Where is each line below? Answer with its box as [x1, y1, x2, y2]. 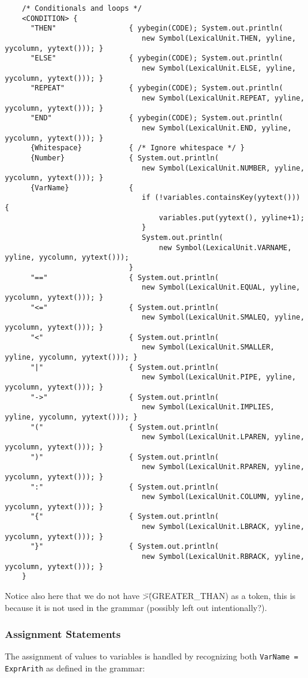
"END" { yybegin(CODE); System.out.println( [30, 114, 283, 123]
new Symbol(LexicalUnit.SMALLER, [142, 343, 275, 352]
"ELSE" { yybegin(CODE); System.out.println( [30, 54, 283, 63]
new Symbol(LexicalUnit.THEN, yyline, [142, 34, 296, 42]
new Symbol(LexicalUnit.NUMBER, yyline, [142, 163, 305, 172]
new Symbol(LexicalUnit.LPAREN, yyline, [142, 433, 305, 442]
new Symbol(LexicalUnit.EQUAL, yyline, [142, 283, 300, 292]
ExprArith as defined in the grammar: [5, 662, 145, 674]
